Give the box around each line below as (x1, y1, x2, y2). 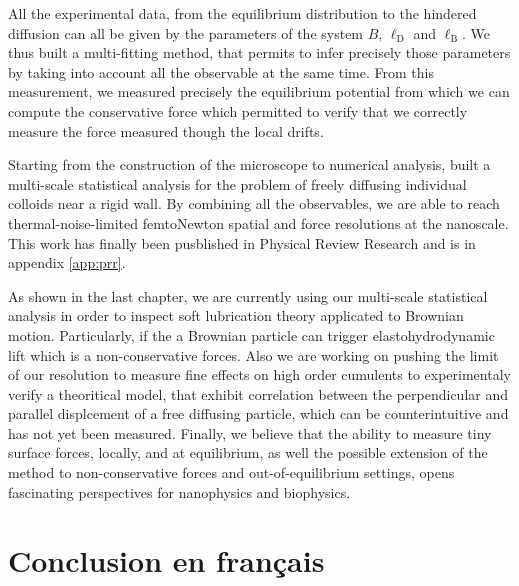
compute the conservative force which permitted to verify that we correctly (8, 100, 468, 121)
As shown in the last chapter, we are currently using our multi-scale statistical (8, 285, 488, 306)
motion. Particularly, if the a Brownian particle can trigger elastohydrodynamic (8, 324, 495, 345)
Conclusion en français (8, 540, 325, 581)
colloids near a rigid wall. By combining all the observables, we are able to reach (8, 193, 500, 214)
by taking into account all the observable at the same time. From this (8, 61, 434, 82)
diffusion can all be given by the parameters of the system (8, 22, 364, 43)
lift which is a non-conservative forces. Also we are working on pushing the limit (8, 344, 499, 365)
